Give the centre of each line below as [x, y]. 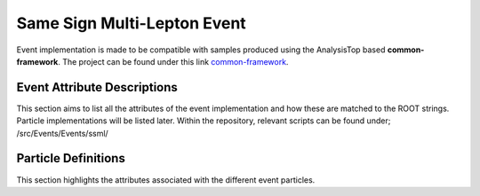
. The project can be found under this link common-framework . [173, 61]
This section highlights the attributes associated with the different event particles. [166, 180]
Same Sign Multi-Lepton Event [131, 23]
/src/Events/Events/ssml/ [62, 133]
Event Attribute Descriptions [97, 87]
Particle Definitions [71, 158]
